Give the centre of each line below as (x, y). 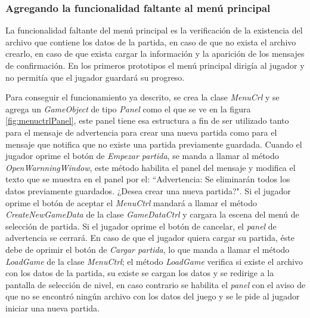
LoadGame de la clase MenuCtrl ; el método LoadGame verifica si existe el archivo (154, 261)
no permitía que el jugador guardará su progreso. (95, 77)
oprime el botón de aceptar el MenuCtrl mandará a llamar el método (131, 202)
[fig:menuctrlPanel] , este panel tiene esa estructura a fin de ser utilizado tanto (147, 120)
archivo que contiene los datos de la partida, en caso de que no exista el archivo (151, 42)
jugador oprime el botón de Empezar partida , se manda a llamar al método (142, 156)
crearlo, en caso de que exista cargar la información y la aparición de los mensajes (155, 53)
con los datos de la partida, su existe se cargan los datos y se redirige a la (140, 273)
